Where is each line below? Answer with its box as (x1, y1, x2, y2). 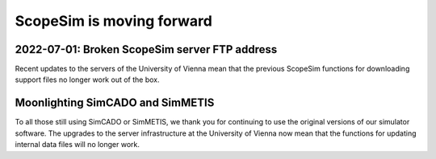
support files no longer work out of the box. (15, 75, 160, 84)
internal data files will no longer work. (15, 140, 140, 149)
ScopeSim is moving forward (15, 12, 213, 30)
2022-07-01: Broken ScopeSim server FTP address (15, 43, 278, 56)
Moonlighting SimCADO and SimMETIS (15, 96, 215, 110)
